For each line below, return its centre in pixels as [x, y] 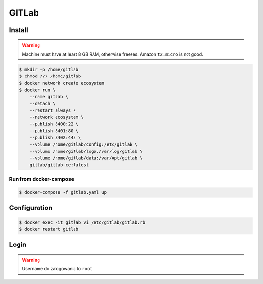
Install [19, 30]
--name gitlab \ [49, 97]
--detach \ [42, 103]
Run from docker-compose [41, 179]
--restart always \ [53, 110]
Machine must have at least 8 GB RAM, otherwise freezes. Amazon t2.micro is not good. [113, 54]
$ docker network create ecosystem [62, 83]
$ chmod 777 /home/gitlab [50, 76]
